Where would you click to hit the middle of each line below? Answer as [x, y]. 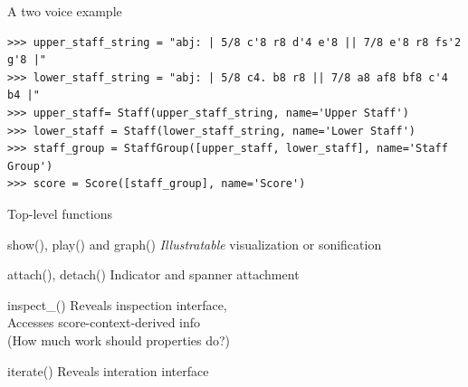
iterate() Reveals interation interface [108, 370]
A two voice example [65, 11]
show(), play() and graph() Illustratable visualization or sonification [195, 244]
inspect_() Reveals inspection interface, [117, 304]
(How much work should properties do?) [119, 340]
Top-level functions [60, 213]
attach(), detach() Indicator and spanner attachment [153, 274]
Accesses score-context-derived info [104, 322]
